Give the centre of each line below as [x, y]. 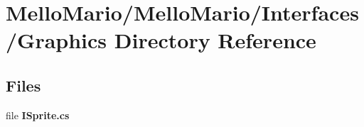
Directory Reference [215, 40]
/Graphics [57, 40]
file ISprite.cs [38, 115]
